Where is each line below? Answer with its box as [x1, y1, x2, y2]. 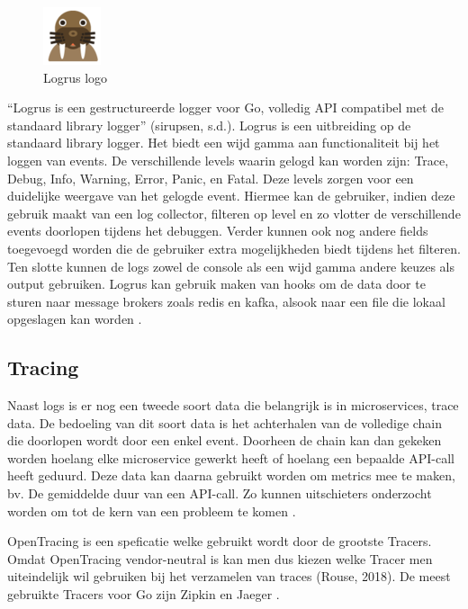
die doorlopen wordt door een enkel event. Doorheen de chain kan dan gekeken [7, 431, 442, 450]
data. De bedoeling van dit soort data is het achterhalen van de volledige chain [7, 413, 443, 432]
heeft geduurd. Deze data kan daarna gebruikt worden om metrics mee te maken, [7, 466, 455, 485]
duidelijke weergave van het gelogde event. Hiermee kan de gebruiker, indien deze [7, 186, 455, 205]
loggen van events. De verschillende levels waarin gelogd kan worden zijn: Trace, [7, 150, 449, 169]
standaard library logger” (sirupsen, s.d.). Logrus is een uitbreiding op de [7, 115, 411, 134]
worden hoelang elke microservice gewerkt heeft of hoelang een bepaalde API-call [7, 448, 454, 467]
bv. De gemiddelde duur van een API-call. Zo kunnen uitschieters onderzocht [7, 484, 432, 503]
